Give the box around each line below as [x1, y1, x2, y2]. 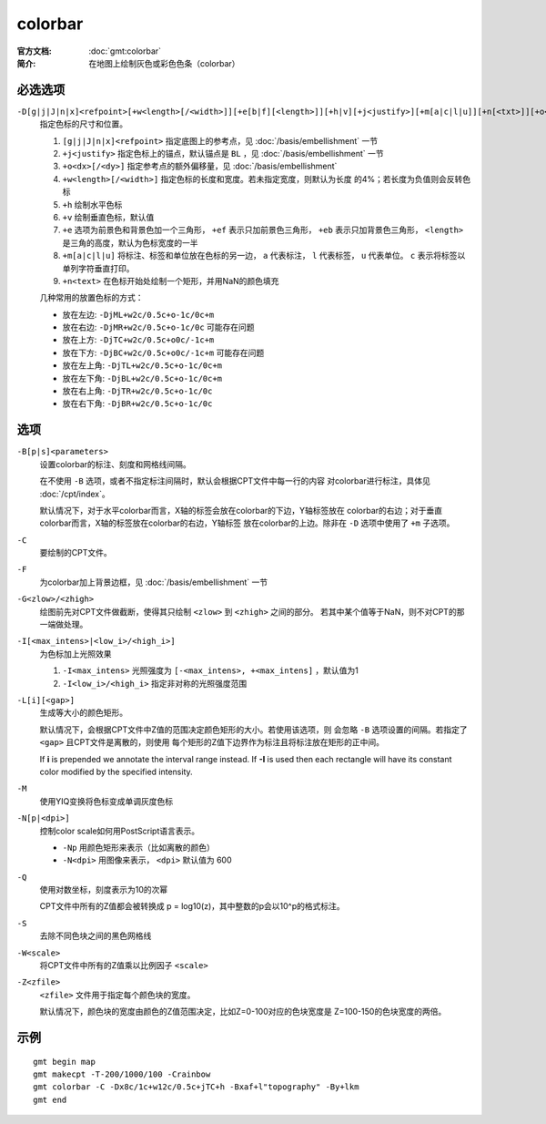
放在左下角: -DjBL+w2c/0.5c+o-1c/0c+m [62, 373, 223, 383]
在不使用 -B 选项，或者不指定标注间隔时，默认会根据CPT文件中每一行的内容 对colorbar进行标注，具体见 [39, 475, 431, 486]
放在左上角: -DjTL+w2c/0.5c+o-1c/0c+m [62, 360, 223, 371]
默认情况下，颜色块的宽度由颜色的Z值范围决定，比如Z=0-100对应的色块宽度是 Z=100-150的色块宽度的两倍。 [39, 1006, 447, 1017]
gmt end [33, 1094, 67, 1105]
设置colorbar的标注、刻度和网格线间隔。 [39, 458, 191, 469]
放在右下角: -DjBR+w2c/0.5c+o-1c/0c [62, 398, 213, 409]
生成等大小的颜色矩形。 [39, 707, 127, 719]
